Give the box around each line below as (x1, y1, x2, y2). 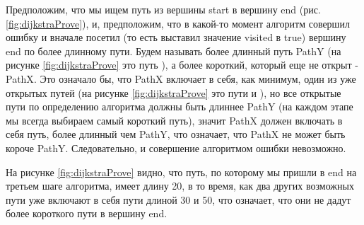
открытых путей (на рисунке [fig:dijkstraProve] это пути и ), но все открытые (6, 85, 341, 100)
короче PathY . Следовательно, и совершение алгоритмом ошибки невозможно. (6, 140, 346, 155)
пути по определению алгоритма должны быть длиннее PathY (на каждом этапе (6, 99, 353, 114)
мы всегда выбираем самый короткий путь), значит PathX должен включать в (6, 112, 343, 127)
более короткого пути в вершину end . (6, 206, 168, 221)
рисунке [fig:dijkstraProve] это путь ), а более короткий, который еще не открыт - (6, 57, 358, 72)
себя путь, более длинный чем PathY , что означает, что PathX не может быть (6, 127, 346, 142)
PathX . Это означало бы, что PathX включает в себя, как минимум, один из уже (6, 71, 356, 86)
